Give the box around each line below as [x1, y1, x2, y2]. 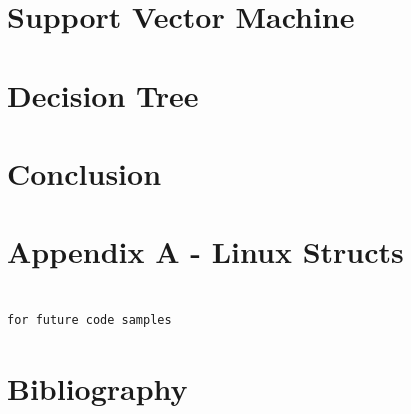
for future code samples [7, 312, 172, 327]
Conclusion [7, 152, 162, 193]
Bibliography [7, 367, 188, 408]
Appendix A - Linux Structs [7, 231, 404, 272]
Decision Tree [7, 74, 199, 115]
